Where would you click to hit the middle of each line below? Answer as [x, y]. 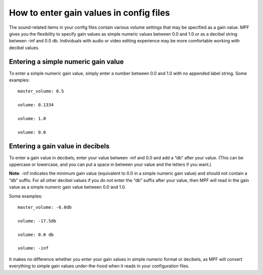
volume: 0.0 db [36, 235]
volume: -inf [33, 248]
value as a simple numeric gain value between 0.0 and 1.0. [67, 187]
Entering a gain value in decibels [59, 146]
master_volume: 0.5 [41, 91]
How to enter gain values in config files [90, 13]
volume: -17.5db [37, 221]
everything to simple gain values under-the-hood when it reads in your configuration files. [99, 266]
